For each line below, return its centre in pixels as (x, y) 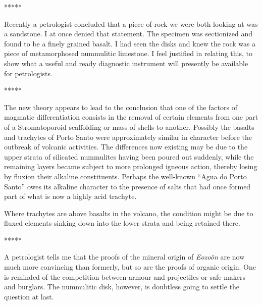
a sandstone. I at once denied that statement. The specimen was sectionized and (128, 34)
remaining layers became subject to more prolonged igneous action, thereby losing (131, 166)
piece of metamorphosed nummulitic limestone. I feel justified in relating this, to (128, 53)
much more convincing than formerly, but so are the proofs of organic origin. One (130, 267)
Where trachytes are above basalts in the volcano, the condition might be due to (129, 213)
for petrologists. (28, 73)
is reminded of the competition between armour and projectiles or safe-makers (125, 276)
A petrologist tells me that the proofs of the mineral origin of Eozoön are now (124, 257)
